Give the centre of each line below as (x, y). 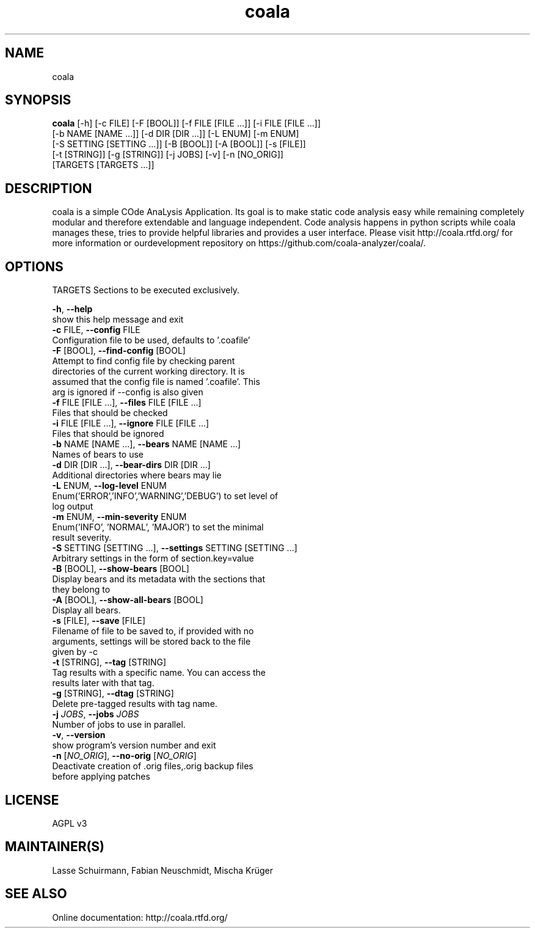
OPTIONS (34, 266)
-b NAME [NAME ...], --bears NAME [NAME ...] (147, 444)
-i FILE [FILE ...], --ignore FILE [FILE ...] (131, 423)
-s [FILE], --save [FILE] (99, 621)
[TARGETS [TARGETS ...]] (103, 165)
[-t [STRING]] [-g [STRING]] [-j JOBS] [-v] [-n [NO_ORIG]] (168, 155)
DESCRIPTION (49, 188)
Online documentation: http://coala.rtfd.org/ (140, 917)
